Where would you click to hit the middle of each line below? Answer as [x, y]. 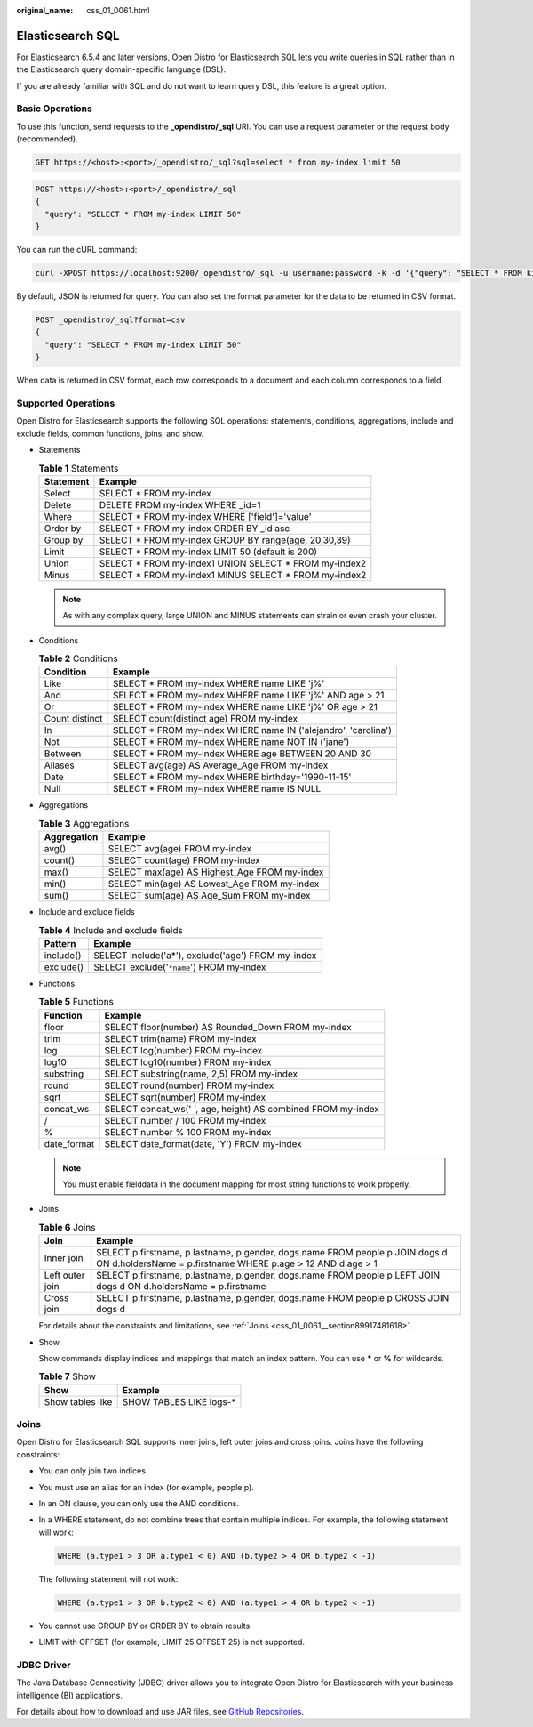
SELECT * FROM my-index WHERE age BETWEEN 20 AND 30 [242, 754]
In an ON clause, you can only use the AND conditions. [139, 1503]
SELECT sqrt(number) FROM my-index [185, 1097]
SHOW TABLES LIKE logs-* [179, 1401]
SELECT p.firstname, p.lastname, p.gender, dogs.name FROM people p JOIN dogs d [272, 1253]
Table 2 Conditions [79, 658]
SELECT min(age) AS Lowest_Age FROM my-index [214, 884]
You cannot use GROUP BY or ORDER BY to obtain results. [145, 1626]
